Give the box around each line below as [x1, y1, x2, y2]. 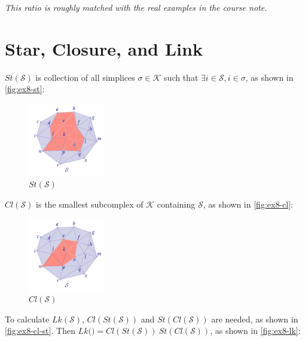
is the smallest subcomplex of [36, 197, 144, 210]
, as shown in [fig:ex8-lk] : [210, 324, 301, 337]
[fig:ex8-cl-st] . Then [5, 324, 75, 337]
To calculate [5, 312, 50, 325]
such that [164, 71, 199, 83]
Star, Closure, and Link [5, 36, 203, 60]
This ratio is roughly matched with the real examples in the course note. [5, 1, 267, 13]
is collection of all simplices [35, 71, 135, 83]
